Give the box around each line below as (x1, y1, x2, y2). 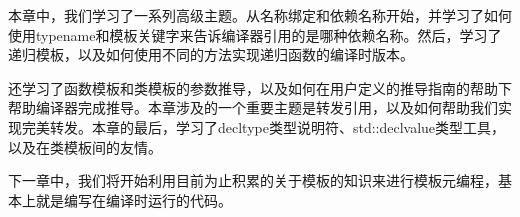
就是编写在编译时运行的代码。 (35, 189, 232, 210)
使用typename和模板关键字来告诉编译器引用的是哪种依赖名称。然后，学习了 (8, 24, 502, 45)
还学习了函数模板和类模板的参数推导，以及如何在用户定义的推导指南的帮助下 (8, 77, 512, 98)
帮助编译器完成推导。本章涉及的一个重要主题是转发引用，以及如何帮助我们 (8, 97, 498, 118)
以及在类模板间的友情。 (8, 136, 162, 157)
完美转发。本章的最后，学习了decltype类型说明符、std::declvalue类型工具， (21, 116, 506, 137)
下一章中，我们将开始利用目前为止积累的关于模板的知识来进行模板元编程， (8, 170, 498, 191)
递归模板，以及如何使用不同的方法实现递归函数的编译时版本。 (8, 44, 414, 65)
